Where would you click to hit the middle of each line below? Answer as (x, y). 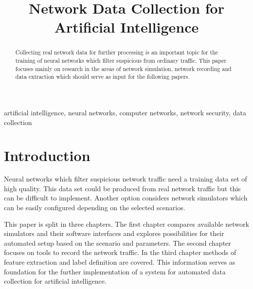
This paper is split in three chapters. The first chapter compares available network (126, 224)
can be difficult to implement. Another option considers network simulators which (126, 198)
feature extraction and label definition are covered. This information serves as (120, 262)
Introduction (47, 155)
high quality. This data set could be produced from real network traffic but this (122, 188)
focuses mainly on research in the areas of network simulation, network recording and (123, 68)
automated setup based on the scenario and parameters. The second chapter (117, 243)
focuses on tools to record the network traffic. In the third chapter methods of (120, 252)
